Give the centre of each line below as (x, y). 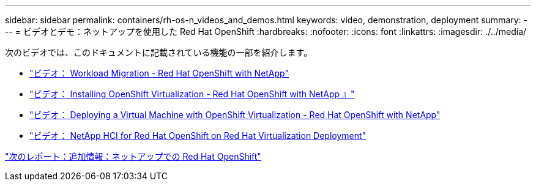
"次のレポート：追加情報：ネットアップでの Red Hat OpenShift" (133, 156)
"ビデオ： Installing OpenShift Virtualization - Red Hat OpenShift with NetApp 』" (192, 94)
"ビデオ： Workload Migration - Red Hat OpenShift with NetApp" (159, 73)
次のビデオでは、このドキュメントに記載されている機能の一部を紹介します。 (159, 52)
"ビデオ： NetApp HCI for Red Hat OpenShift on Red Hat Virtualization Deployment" (198, 136)
